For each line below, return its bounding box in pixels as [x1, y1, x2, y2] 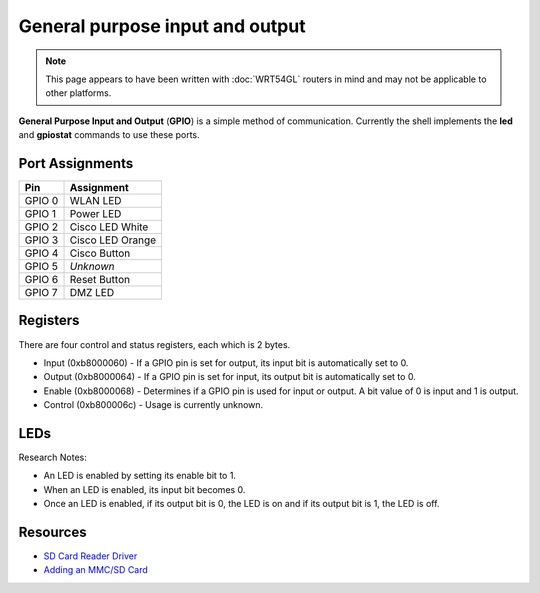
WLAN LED [69, 194, 122, 208]
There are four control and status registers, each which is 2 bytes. [18, 338, 291, 350]
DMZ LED [69, 286, 115, 300]
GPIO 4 [24, 246, 59, 260]
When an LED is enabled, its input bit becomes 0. [43, 483, 246, 495]
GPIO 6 [24, 273, 59, 287]
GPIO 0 [24, 194, 59, 208]
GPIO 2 [24, 220, 59, 234]
